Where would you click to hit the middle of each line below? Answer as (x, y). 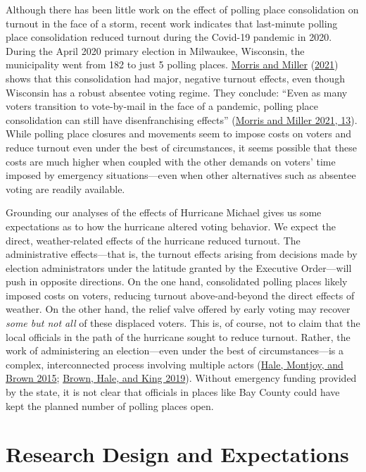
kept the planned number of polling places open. (110, 405)
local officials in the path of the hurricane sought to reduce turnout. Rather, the (178, 336)
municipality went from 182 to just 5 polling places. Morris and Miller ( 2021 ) (172, 64)
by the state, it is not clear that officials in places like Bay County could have (173, 392)
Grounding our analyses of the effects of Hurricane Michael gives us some (164, 212)
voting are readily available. (65, 188)
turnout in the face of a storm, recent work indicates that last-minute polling (172, 23)
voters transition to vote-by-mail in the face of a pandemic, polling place (162, 106)
